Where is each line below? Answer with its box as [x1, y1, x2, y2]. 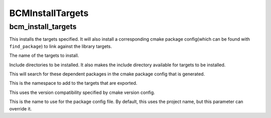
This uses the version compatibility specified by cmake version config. [9, 89, 155, 95]
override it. [9, 105, 32, 111]
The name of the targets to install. [9, 53, 79, 59]
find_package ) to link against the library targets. [9, 43, 112, 49]
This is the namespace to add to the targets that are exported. [9, 80, 138, 86]
